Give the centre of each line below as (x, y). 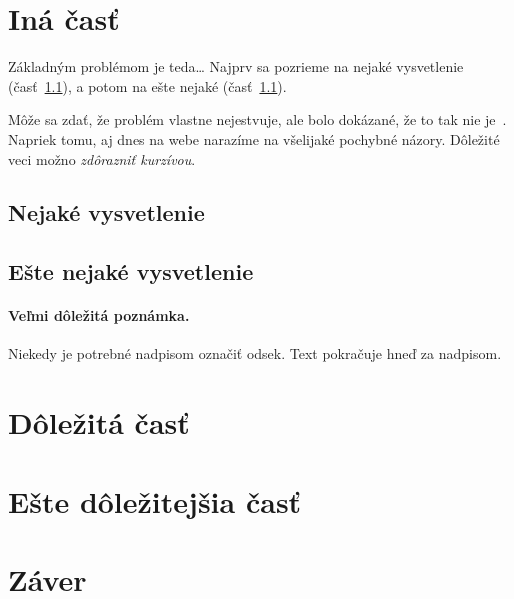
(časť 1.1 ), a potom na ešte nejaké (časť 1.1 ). (147, 85)
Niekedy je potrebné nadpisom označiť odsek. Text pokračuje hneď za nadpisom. (255, 353)
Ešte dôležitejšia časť (155, 500)
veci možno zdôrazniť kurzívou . (102, 158)
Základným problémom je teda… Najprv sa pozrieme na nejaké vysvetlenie (236, 66)
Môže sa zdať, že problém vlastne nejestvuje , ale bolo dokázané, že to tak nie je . (257, 119)
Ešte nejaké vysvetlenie (131, 271)
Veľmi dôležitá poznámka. (99, 315)
